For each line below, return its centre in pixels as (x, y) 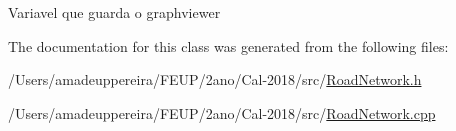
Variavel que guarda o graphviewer (114, 12)
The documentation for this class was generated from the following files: (228, 45)
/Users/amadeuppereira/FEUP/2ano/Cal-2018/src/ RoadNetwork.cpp (222, 112)
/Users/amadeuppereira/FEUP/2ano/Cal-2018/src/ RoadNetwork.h (215, 79)
